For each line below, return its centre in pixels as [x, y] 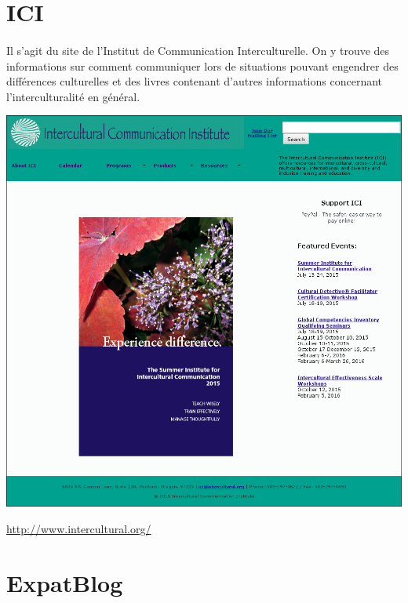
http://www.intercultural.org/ [79, 528]
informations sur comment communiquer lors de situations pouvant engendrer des [202, 65]
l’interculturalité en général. [73, 96]
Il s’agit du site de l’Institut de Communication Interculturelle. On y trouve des [198, 50]
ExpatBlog [65, 582]
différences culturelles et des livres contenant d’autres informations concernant [195, 81]
